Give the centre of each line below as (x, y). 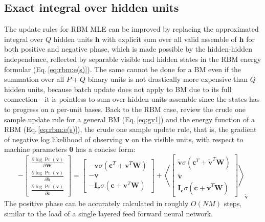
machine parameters (36, 149)
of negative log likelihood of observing (63, 139)
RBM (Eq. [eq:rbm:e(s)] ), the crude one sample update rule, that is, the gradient (130, 129)
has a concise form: (105, 149)
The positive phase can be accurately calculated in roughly (96, 203)
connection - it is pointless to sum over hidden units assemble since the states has (132, 99)
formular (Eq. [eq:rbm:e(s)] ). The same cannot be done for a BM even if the (123, 69)
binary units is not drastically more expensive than (168, 79)
